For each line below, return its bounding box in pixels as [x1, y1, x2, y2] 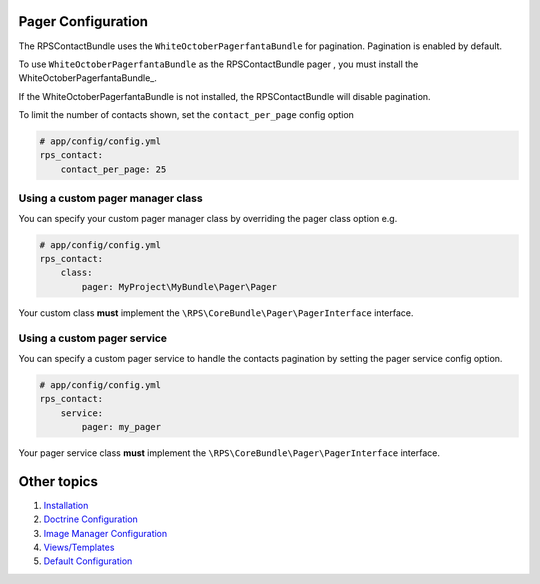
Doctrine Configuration [43, 513, 139, 525]
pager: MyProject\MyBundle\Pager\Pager [81, 281, 277, 292]
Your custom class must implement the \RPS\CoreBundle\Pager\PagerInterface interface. [18, 306, 414, 319]
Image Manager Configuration [43, 527, 168, 539]
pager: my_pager [81, 421, 162, 433]
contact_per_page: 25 [60, 163, 167, 175]
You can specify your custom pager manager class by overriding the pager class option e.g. [18, 212, 398, 224]
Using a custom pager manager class [18, 191, 204, 205]
